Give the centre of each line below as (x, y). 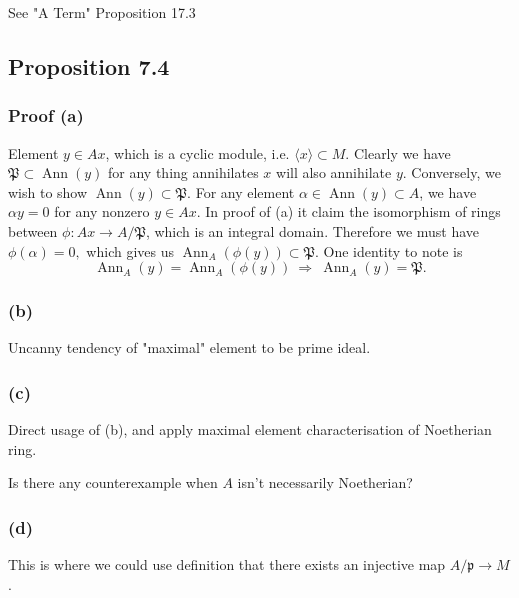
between (33, 230)
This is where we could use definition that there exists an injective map (227, 564)
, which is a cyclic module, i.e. (197, 152)
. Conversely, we (451, 172)
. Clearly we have (398, 152)
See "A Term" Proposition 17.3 (102, 12)
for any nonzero (102, 211)
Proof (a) (46, 115)
